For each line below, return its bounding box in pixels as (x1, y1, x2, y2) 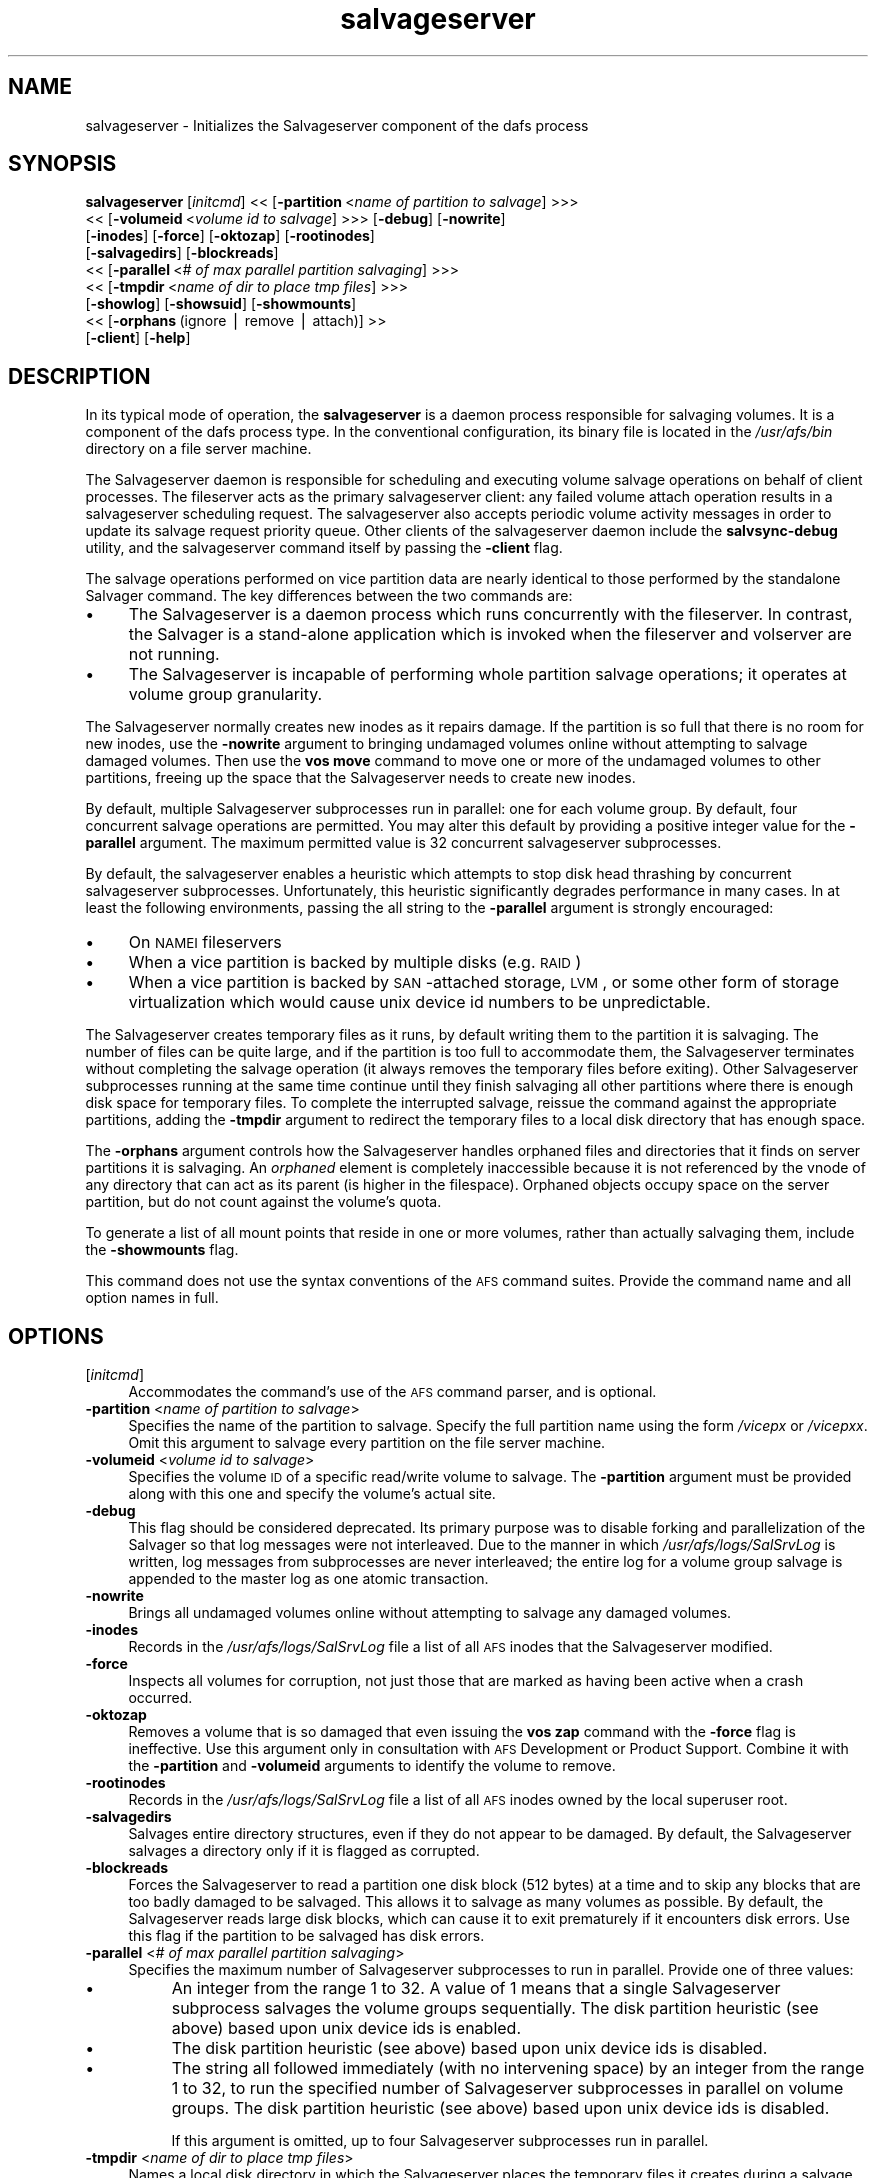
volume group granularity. (128, 684, 323, 705)
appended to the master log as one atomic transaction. (128, 1570, 489, 1588)
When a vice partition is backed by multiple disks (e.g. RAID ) (128, 952, 582, 973)
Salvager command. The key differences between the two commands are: (85, 587, 573, 605)
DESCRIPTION (8, 363, 151, 389)
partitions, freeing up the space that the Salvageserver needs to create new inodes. (85, 769, 636, 787)
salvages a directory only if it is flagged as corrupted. (128, 1842, 480, 1860)
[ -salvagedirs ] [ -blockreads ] (85, 244, 279, 262)
